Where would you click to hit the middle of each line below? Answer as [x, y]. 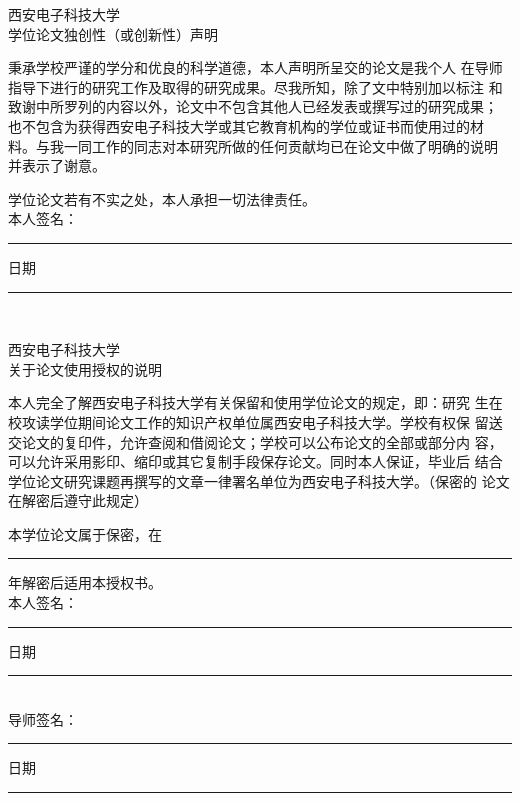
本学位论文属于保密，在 [85, 533]
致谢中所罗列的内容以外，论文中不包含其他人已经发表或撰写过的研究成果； [253, 106]
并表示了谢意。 [57, 165]
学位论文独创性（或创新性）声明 [113, 33]
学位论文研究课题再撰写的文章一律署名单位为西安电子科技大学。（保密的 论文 [259, 480]
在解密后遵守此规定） [78, 500]
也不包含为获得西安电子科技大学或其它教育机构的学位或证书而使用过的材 [246, 125]
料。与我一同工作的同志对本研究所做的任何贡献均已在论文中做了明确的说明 [253, 145]
